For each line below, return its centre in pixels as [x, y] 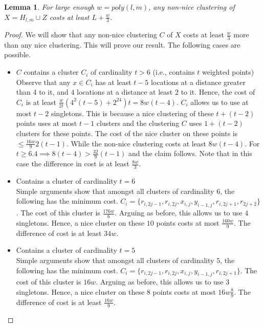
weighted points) [228, 72]
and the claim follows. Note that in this [190, 153]
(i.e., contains [174, 72]
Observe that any [43, 82]
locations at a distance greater [198, 82]
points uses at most [47, 123]
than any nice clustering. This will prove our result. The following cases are [122, 44]
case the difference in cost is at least [73, 163]
